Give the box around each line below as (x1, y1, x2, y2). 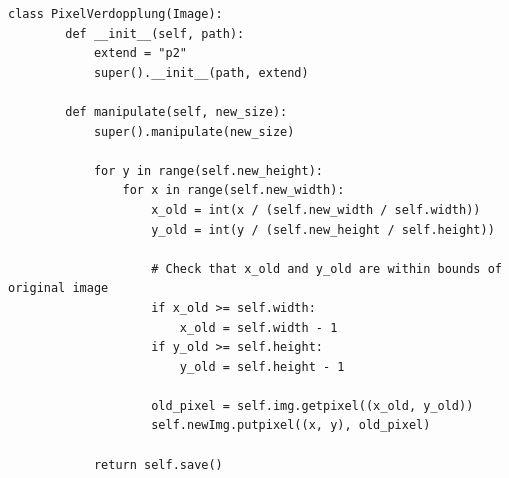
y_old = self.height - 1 (179, 359, 345, 374)
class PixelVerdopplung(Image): (8, 7, 223, 21)
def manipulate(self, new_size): (65, 104, 288, 119)
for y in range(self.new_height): (93, 163, 323, 178)
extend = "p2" (93, 46, 187, 61)
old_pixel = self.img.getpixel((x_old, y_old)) (151, 398, 474, 413)
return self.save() (93, 457, 223, 472)
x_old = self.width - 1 (179, 320, 338, 335)
